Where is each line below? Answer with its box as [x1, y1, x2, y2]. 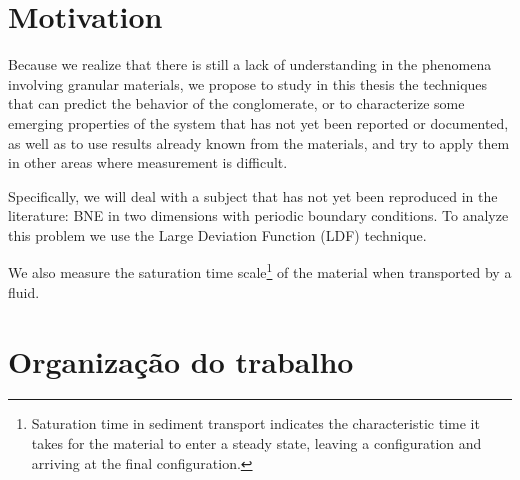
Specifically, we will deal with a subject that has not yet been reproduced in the [8, 185, 498, 206]
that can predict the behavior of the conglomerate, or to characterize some [8, 93, 465, 114]
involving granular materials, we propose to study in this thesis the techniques [8, 73, 488, 94]
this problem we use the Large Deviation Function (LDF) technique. [8, 224, 427, 245]
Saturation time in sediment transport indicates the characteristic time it [31, 413, 480, 434]
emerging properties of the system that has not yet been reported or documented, [8, 112, 509, 133]
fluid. [8, 281, 40, 302]
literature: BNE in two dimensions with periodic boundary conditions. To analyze [8, 205, 509, 226]
